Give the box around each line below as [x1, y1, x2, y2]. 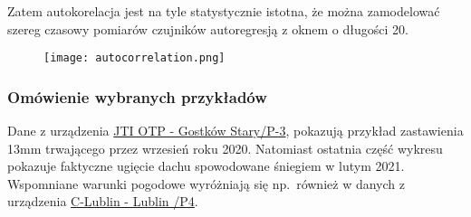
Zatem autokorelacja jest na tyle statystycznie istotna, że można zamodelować [7, 2, 440, 20]
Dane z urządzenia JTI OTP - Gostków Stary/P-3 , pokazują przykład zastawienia [7, 121, 464, 140]
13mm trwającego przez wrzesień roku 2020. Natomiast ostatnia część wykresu [7, 138, 443, 157]
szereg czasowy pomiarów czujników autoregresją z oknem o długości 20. [7, 19, 409, 38]
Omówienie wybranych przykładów [7, 85, 267, 108]
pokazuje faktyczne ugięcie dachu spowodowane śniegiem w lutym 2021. [7, 156, 405, 175]
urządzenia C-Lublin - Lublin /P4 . [7, 192, 198, 211]
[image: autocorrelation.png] [43, 52, 226, 65]
